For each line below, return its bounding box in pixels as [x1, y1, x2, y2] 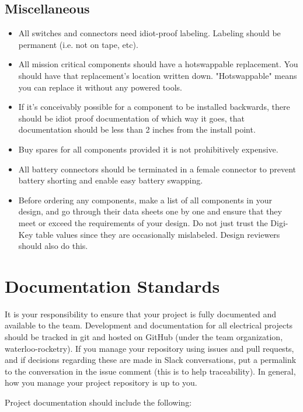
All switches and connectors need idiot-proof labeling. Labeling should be [18, 27, 281, 39]
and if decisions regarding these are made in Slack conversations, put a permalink [5, 354, 297, 366]
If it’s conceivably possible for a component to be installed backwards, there [18, 101, 290, 113]
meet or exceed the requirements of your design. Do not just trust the [18, 216, 268, 228]
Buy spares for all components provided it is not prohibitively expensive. [18, 143, 278, 155]
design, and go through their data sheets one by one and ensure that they [18, 205, 282, 217]
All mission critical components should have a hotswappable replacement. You [18, 58, 298, 70]
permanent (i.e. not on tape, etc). [18, 38, 138, 50]
